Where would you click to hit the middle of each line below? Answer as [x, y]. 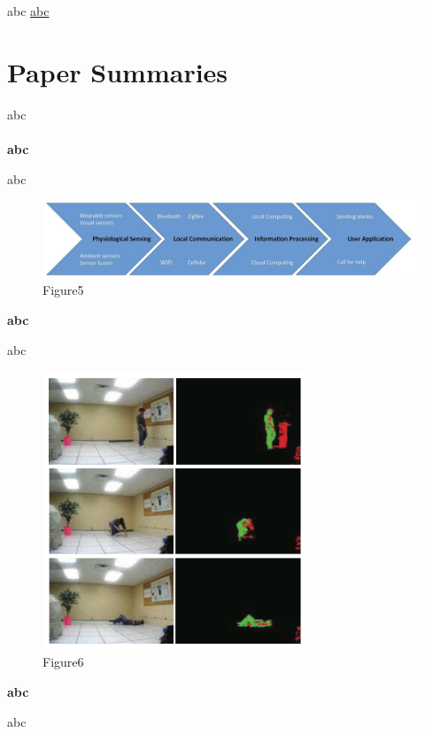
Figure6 [63, 662]
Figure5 [63, 290]
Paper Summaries [118, 71]
